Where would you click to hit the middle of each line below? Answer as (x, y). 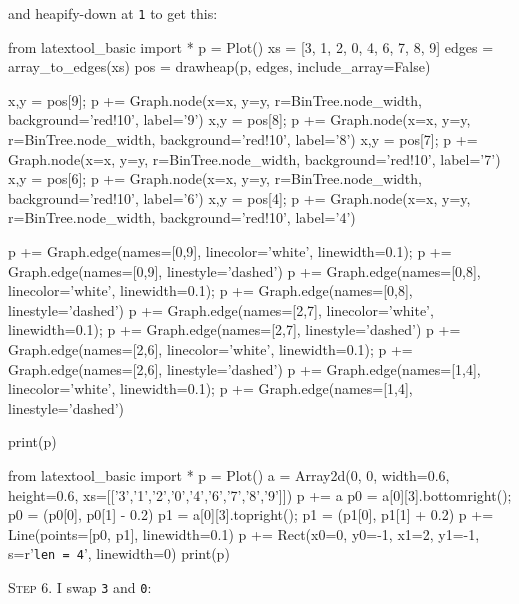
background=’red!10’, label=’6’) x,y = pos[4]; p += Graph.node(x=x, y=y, (239, 197)
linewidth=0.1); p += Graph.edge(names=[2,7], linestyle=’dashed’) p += (234, 329)
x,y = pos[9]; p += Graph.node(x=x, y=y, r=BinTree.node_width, (215, 99)
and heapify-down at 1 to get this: (113, 13)
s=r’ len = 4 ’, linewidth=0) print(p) (119, 553)
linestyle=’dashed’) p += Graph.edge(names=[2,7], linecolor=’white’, (221, 309)
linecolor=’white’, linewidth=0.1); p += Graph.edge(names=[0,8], (210, 290)
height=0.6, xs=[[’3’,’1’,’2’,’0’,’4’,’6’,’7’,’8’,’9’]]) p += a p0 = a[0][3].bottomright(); (260, 494)
